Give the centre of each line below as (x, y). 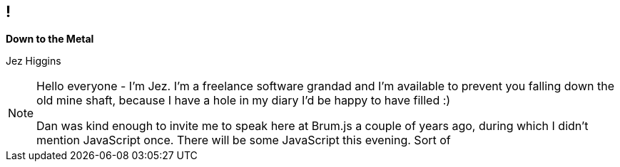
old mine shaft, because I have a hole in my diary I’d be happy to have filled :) (244, 101)
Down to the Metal (50, 39)
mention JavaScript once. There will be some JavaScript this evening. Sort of (244, 140)
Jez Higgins (34, 61)
